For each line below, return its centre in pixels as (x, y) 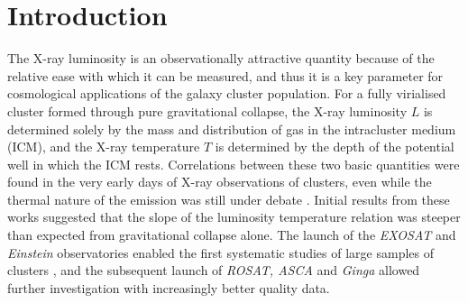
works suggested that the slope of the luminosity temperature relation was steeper (234, 217)
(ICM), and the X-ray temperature (104, 147)
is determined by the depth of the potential (335, 147)
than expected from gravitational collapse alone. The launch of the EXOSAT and (232, 235)
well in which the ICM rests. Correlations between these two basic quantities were (234, 164)
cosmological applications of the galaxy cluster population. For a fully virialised (227, 93)
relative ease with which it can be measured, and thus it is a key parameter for (225, 75)
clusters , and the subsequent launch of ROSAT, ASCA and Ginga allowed (214, 270)
